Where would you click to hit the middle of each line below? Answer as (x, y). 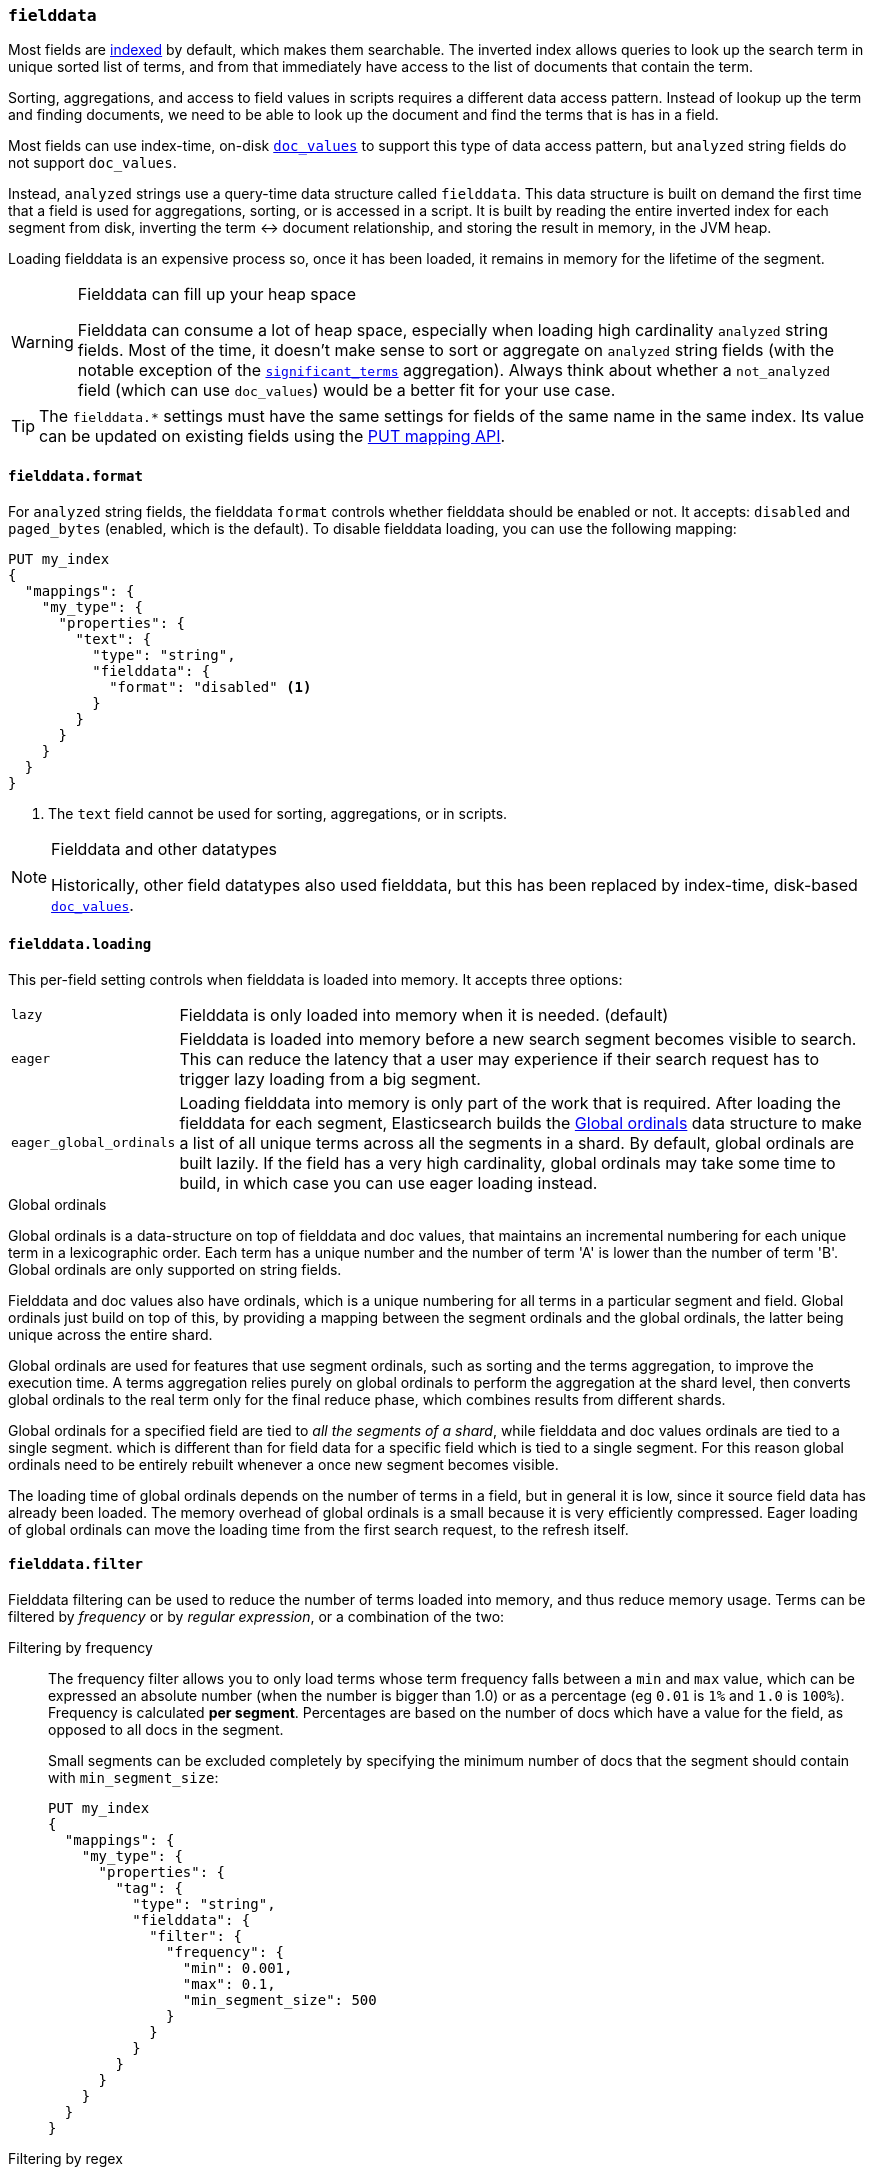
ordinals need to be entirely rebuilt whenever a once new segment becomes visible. (283, 1464)
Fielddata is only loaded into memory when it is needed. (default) (424, 1014)
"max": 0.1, (229, 1984)
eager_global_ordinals (93, 1143)
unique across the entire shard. (110, 1334)
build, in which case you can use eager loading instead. (388, 1182)
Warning (42, 342)
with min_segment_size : (133, 1778)
